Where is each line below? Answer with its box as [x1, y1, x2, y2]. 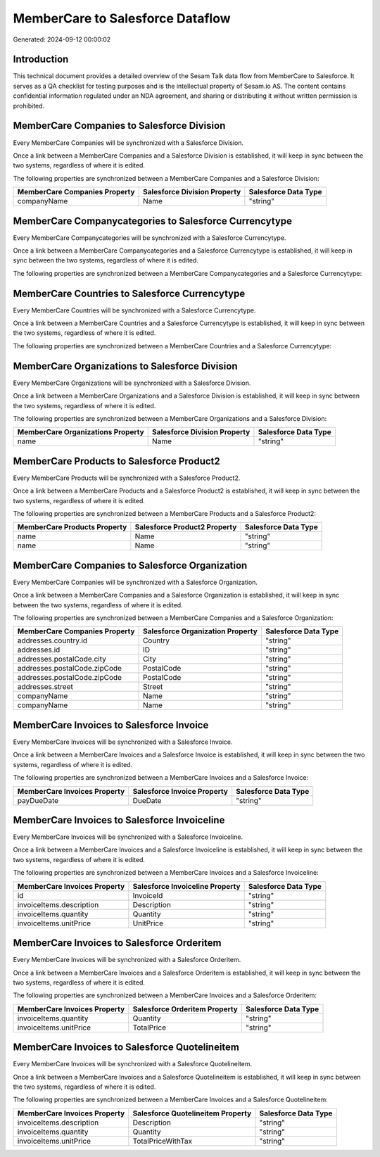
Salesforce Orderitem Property [132, 1004, 239, 1013]
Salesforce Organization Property [142, 626, 258, 636]
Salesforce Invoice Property [132, 786, 229, 796]
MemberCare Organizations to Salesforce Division [13, 360, 238, 372]
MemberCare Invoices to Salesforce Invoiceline [13, 814, 225, 826]
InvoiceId [132, 890, 163, 900]
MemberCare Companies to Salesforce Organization [13, 559, 248, 571]
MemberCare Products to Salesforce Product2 [13, 455, 221, 467]
